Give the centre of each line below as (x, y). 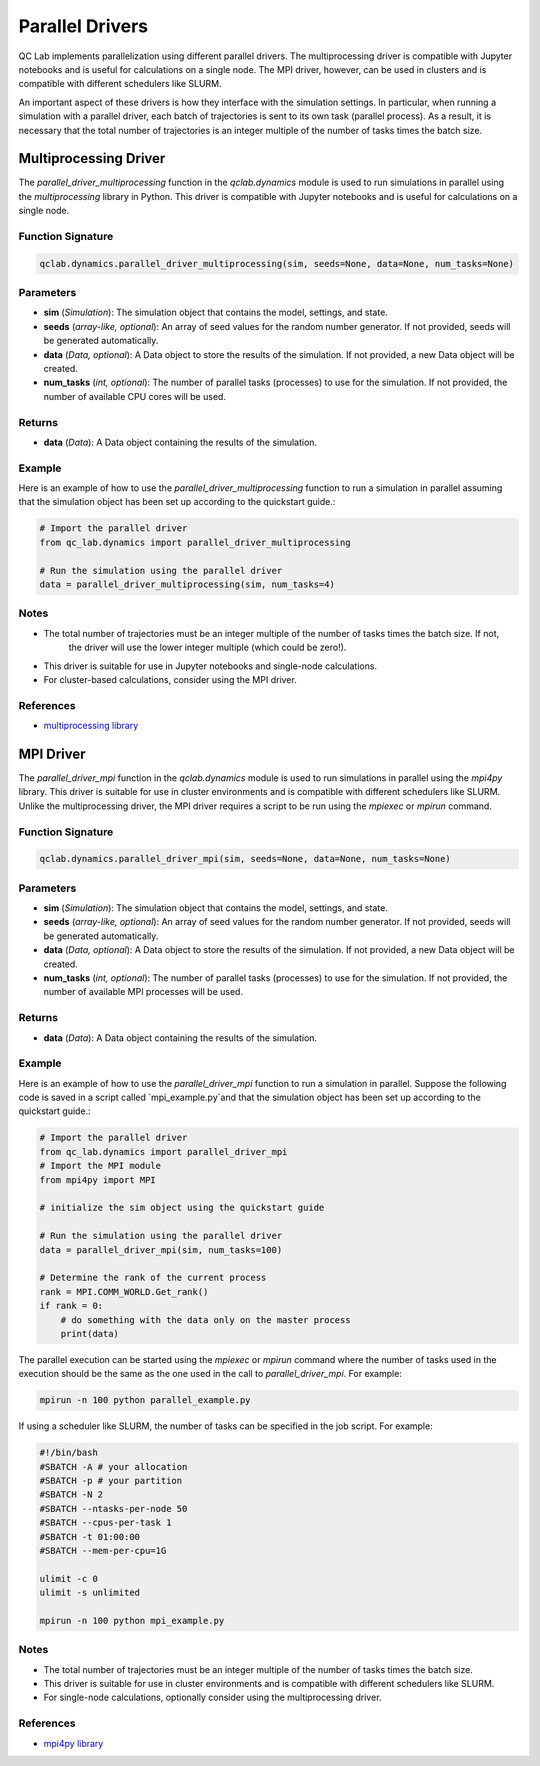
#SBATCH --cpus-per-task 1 (105, 1523)
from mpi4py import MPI (98, 1179)
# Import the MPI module (100, 1166)
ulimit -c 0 (69, 1578)
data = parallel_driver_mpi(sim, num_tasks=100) (161, 1249)
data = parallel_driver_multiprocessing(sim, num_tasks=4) (187, 584)
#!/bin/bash (69, 1453)
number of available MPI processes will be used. (143, 992)
